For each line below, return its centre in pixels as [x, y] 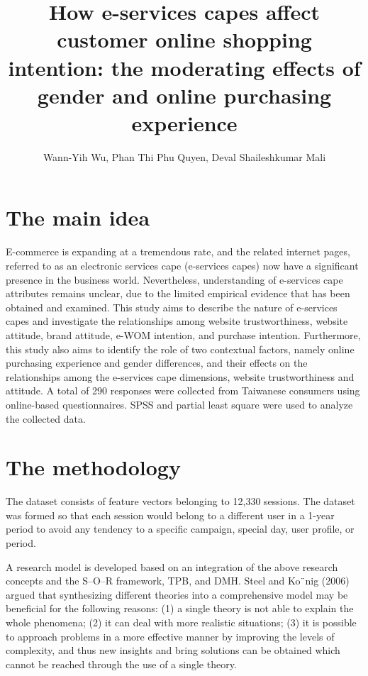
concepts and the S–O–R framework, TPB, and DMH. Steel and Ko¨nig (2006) [178, 581]
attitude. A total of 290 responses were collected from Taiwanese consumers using [183, 390]
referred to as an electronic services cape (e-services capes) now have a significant [182, 265]
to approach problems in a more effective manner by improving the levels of [170, 636]
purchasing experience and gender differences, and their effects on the [157, 363]
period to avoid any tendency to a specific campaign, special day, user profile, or [180, 529]
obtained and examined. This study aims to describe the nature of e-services [172, 307]
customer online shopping [184, 39]
